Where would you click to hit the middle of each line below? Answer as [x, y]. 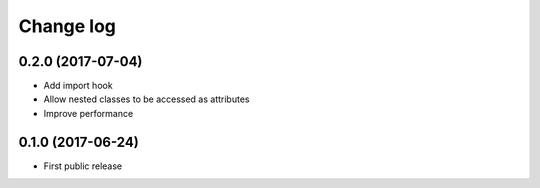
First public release [83, 166]
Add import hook [78, 86]
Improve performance [88, 113]
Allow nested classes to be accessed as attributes [146, 99]
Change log [67, 26]
